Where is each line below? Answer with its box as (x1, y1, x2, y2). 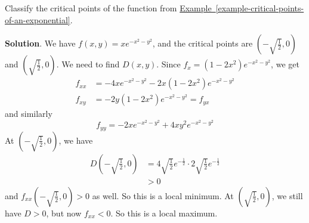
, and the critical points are (152, 37, 253, 49)
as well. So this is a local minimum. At (92, 189, 234, 202)
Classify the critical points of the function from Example (5, 2, 212, 14)
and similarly (5, 107, 52, 120)
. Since (156, 58, 181, 70)
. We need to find (56, 58, 120, 70)
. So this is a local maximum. (110, 206, 218, 219)
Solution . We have (5, 37, 76, 49)
